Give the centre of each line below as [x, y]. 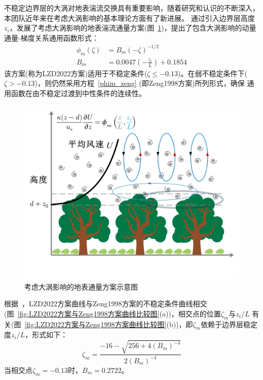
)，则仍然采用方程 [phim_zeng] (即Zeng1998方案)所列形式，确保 [140, 83]
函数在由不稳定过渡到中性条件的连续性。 [78, 93]
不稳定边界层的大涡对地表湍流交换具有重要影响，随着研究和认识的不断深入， [132, 8]
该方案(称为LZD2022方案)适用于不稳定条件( [76, 73]
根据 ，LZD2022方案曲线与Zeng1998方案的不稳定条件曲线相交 [106, 304]
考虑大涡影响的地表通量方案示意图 [81, 286]
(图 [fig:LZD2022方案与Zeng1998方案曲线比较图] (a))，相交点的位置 [112, 313]
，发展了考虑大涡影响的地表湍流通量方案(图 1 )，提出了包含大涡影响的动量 [133, 28]
